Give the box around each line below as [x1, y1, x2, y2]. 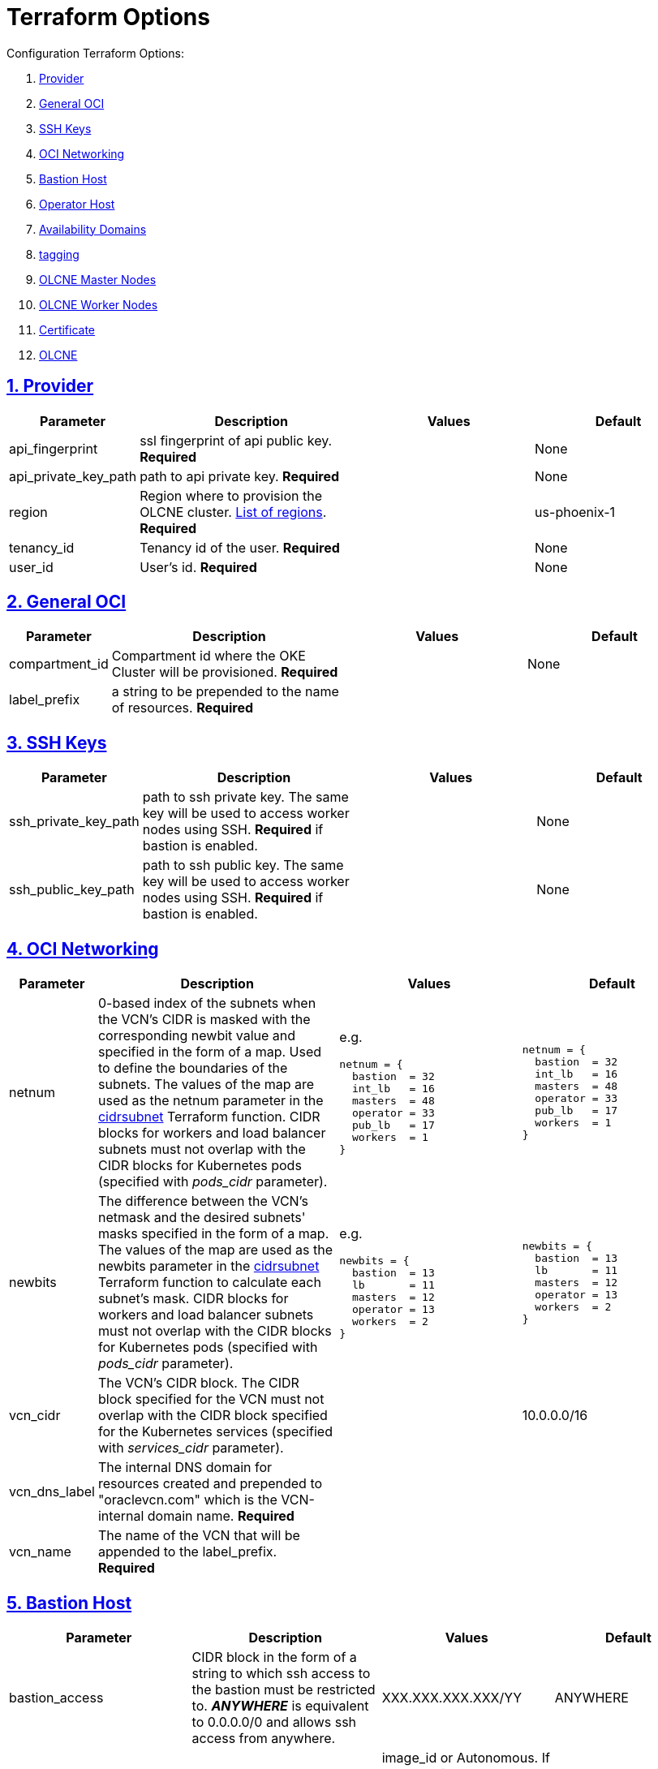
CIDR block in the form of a [191, 1648, 357, 1665]
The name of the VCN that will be [97, 1527, 300, 1544]
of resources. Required [111, 699, 254, 717]
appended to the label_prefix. [97, 1543, 277, 1560]
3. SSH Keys [6, 732, 107, 753]
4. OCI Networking [6, 938, 159, 959]
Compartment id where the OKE [111, 648, 306, 665]
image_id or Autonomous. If [381, 1749, 550, 1766]
